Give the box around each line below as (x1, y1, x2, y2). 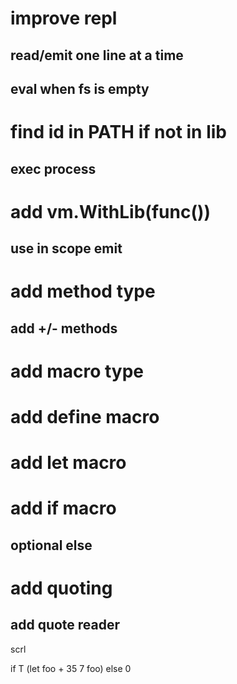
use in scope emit (10, 240, 123, 257)
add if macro (10, 497, 117, 520)
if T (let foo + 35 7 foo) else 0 (10, 662, 132, 674)
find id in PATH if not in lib (10, 121, 227, 144)
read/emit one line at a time (10, 47, 184, 64)
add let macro (10, 452, 127, 474)
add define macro (10, 406, 160, 429)
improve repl (10, 7, 118, 30)
